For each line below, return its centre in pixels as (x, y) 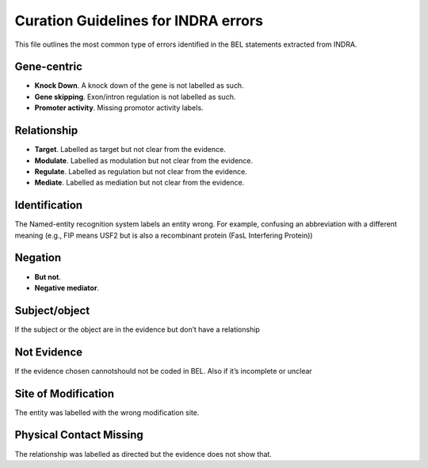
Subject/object (52, 310)
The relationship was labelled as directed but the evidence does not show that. (143, 454)
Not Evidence (49, 352)
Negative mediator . (67, 287)
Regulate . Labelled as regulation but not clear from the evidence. (141, 171)
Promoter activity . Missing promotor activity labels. (119, 108)
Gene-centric (48, 67)
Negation (38, 258)
